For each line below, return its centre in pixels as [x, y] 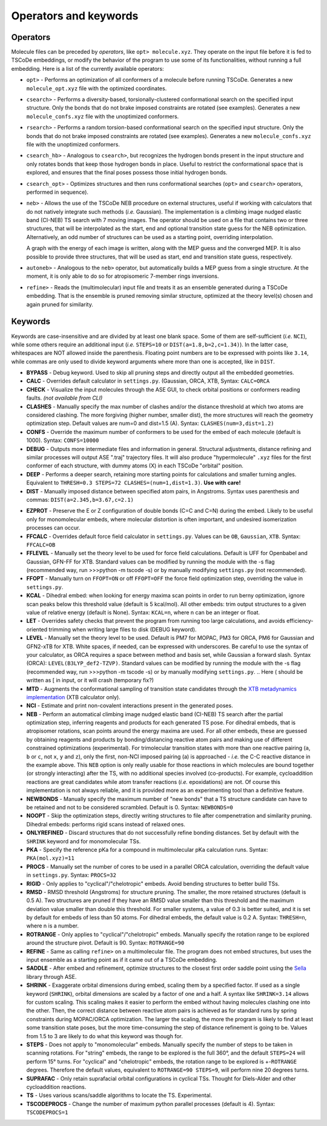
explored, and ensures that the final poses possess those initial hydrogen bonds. [127, 173]
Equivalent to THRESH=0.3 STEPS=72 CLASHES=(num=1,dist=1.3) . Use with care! [134, 483]
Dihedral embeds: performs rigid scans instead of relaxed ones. [106, 824]
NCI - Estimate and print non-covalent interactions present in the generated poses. [130, 706]
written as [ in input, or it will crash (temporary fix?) [90, 680]
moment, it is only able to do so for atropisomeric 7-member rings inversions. [123, 276]
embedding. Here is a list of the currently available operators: [88, 68]
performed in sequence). [58, 192]
